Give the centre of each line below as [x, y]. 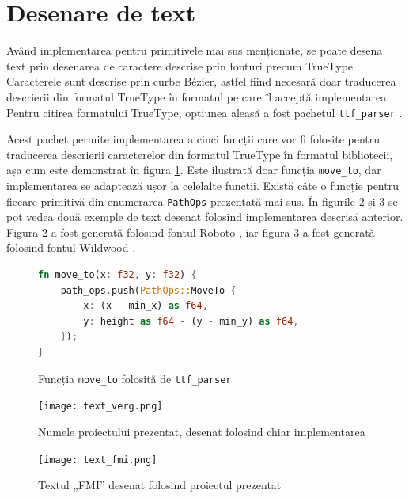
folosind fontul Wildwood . [71, 247]
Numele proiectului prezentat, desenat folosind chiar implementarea [202, 431]
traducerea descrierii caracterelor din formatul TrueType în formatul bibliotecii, [200, 154]
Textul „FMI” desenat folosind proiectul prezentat [160, 485]
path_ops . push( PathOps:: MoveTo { [148, 290]
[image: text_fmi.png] [98, 460]
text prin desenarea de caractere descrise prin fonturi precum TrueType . [183, 65]
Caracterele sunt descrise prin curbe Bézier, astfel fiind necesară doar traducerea [201, 81]
